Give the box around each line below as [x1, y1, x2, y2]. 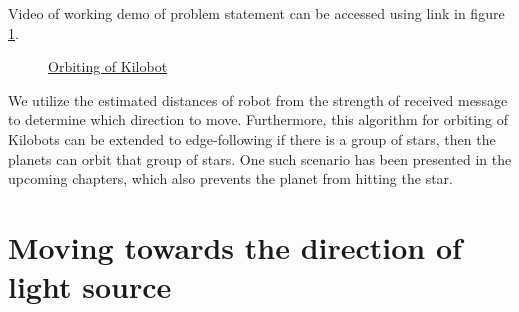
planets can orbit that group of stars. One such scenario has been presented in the [8, 148, 512, 169]
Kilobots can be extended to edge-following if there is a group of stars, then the [8, 128, 496, 149]
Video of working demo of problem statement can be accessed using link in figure [8, 3, 505, 23]
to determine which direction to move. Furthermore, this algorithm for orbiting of [8, 109, 508, 130]
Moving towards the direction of [8, 226, 462, 267]
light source [8, 266, 172, 307]
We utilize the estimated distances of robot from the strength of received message [8, 89, 508, 110]
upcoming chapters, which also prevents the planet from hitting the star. [8, 168, 453, 189]
